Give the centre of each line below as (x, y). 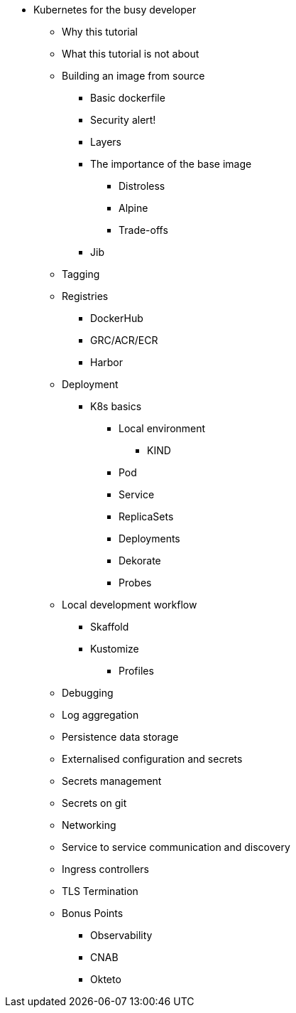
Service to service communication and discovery (176, 847)
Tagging (81, 274)
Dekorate (140, 561)
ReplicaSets (146, 516)
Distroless (142, 186)
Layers (106, 142)
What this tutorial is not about (131, 54)
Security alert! (123, 120)
